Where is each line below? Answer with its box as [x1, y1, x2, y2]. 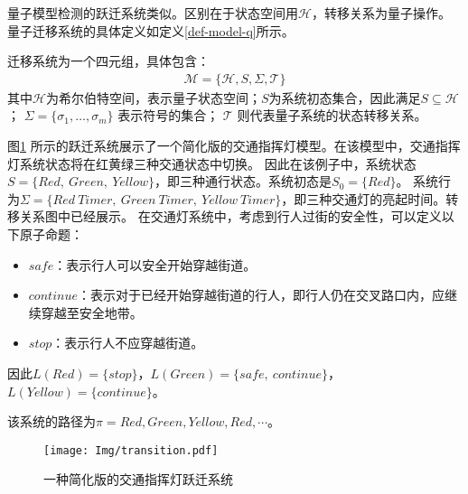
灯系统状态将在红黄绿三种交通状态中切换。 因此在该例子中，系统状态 [7, 154, 417, 172]
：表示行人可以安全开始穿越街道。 [53, 255, 257, 274]
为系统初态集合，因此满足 [268, 88, 421, 107]
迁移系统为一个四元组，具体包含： [7, 51, 210, 70]
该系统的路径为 [7, 412, 96, 431]
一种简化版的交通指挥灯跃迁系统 [43, 470, 233, 489]
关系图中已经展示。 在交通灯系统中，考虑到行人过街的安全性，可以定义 [19, 207, 442, 226]
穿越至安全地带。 [41, 303, 143, 322]
